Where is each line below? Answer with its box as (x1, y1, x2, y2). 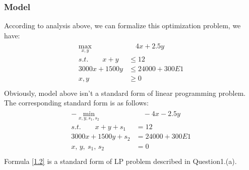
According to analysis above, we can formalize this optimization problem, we (4, 20, 241, 31)
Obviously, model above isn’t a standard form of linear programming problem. (4, 87, 246, 98)
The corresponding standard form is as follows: (4, 97, 149, 108)
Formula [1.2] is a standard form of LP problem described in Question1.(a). (4, 156, 237, 166)
